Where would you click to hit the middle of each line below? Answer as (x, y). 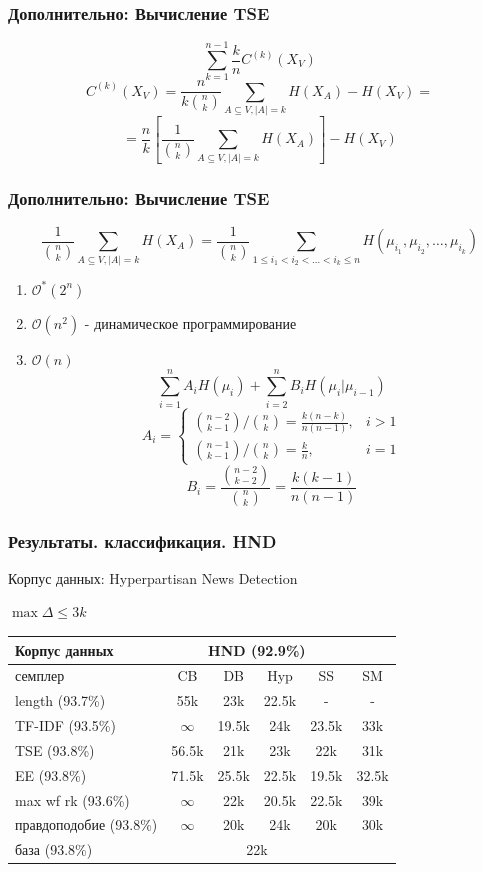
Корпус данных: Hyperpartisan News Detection (153, 577)
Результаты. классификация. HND (142, 540)
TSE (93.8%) (55, 749)
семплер (40, 675)
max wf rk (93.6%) (72, 799)
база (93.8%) (54, 849)
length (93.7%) (60, 700)
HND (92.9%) (257, 649)
